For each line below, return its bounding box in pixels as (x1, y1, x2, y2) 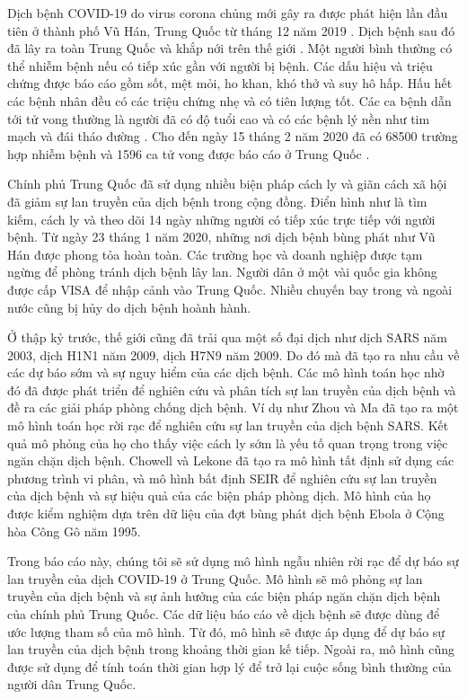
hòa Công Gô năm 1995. (7, 521, 141, 540)
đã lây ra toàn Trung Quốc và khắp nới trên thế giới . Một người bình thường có (7, 39, 453, 58)
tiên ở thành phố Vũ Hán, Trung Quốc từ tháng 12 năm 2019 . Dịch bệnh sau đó (7, 21, 455, 40)
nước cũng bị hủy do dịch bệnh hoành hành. (7, 297, 251, 316)
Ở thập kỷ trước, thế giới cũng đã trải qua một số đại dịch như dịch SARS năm (7, 328, 447, 347)
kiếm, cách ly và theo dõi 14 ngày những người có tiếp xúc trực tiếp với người (7, 209, 436, 228)
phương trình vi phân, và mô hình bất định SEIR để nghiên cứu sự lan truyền (7, 468, 437, 487)
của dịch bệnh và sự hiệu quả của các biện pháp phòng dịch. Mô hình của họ (7, 486, 431, 505)
